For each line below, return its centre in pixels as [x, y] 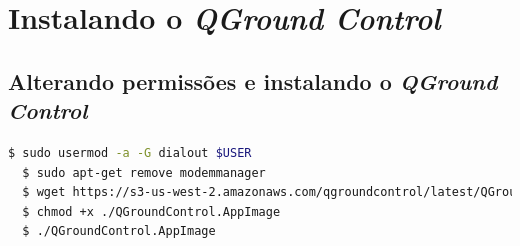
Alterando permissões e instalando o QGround [253, 80]
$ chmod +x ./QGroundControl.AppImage [151, 211]
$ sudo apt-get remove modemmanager [144, 172]
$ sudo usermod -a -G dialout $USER [130, 152]
